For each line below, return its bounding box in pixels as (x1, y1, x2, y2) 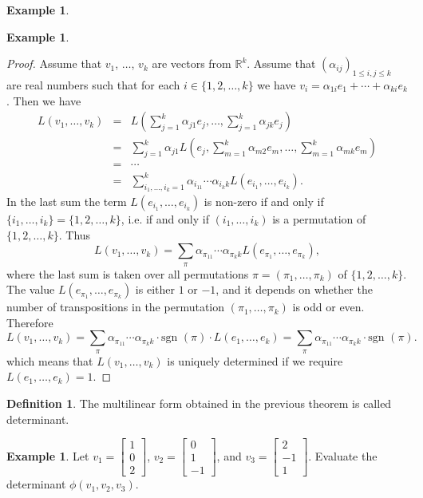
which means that (6, 352, 93, 369)
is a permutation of (272, 211, 366, 227)
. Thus (58, 226, 91, 243)
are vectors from (152, 55, 231, 72)
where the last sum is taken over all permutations (6, 265, 249, 282)
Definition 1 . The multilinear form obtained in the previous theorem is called (6, 394, 392, 411)
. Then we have (6, 92, 81, 109)
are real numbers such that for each (6, 76, 180, 93)
